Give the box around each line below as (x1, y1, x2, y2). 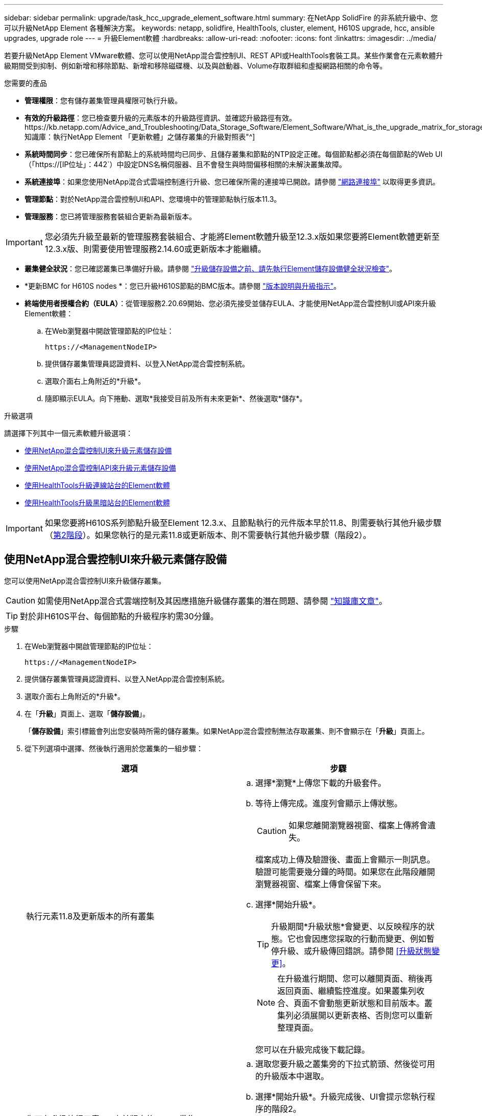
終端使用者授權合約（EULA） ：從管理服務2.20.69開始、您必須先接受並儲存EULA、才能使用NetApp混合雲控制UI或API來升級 (25, 299, 436, 308)
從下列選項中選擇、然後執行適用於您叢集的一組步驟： (25, 743, 203, 753)
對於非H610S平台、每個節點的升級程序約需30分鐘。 (20, 611, 219, 621)
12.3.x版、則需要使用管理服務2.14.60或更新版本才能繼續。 (44, 244, 266, 254)
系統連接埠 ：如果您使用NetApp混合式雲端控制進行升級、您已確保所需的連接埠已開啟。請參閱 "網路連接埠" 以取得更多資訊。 (25, 177, 440, 186)
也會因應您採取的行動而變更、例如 (296, 933, 427, 944)
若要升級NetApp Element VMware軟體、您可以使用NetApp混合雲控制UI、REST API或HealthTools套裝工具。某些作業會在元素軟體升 (4, 51, 443, 60)
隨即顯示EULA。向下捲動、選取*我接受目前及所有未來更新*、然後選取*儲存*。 (45, 394, 307, 403)
